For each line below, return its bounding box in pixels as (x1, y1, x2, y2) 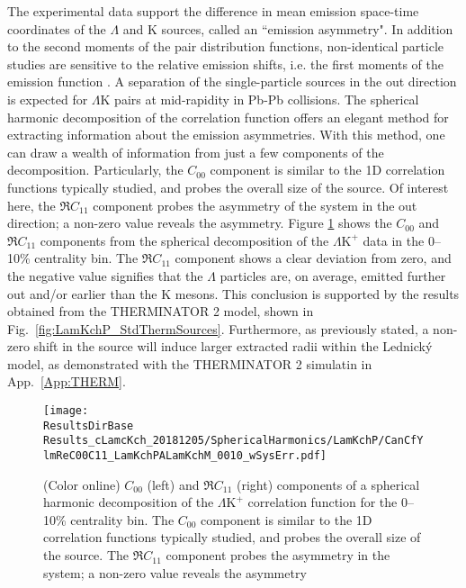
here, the (7, 195, 56, 214)
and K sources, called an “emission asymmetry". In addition (122, 19, 453, 38)
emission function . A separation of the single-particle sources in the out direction (7, 72, 457, 91)
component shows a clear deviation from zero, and (175, 249, 452, 267)
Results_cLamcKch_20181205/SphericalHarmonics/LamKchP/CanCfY (43, 434, 424, 448)
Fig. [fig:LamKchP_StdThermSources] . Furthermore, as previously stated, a (7, 319, 429, 338)
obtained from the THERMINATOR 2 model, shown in (7, 302, 314, 321)
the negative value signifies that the (7, 266, 203, 285)
